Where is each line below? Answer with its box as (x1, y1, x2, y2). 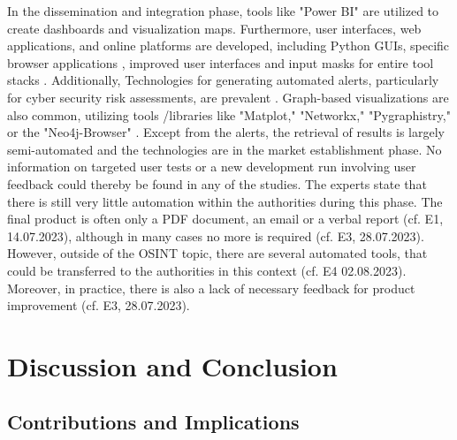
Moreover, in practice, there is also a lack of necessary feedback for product (7, 278, 415, 297)
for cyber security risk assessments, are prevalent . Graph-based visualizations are (7, 87, 449, 106)
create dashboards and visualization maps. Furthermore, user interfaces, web (7, 19, 422, 37)
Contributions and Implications (7, 408, 300, 436)
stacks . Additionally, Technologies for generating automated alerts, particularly (7, 71, 439, 89)
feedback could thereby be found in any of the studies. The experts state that (7, 174, 427, 193)
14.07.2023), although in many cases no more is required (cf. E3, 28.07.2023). (7, 226, 424, 245)
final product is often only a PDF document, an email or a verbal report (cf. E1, (7, 209, 444, 228)
